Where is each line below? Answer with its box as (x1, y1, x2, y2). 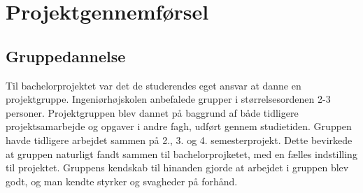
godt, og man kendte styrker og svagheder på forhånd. (6, 173, 238, 188)
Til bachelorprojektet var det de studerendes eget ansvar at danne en (6, 78, 301, 92)
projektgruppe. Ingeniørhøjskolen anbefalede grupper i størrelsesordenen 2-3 (6, 92, 331, 106)
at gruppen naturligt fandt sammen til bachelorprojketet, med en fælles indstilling (6, 146, 357, 161)
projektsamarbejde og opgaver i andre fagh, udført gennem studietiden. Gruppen (6, 119, 352, 134)
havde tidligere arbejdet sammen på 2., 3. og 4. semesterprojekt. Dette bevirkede (6, 132, 353, 147)
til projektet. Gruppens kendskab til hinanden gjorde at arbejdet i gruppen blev (6, 160, 349, 175)
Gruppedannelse (6, 45, 126, 66)
